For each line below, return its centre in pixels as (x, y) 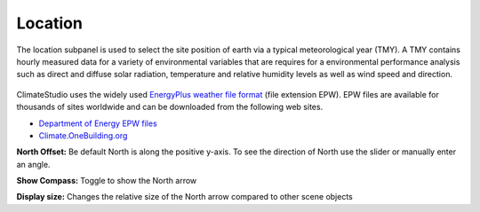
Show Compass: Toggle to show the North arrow (107, 181)
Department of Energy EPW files (98, 123)
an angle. (33, 164)
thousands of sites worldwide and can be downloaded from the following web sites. (170, 107)
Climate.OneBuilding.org (83, 135)
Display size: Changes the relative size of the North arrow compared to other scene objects (184, 197)
